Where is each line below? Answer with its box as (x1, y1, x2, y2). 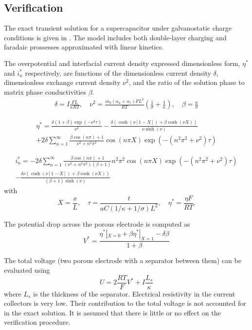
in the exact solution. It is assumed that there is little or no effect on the (4, 307, 221, 317)
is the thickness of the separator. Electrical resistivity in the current (33, 288, 235, 298)
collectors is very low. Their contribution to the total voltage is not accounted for (4, 298, 246, 308)
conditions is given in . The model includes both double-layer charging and (4, 32, 227, 42)
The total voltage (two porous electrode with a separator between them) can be (4, 255, 241, 265)
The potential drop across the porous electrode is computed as (4, 218, 190, 229)
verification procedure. (4, 317, 71, 327)
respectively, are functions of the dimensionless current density (25, 67, 211, 78)
